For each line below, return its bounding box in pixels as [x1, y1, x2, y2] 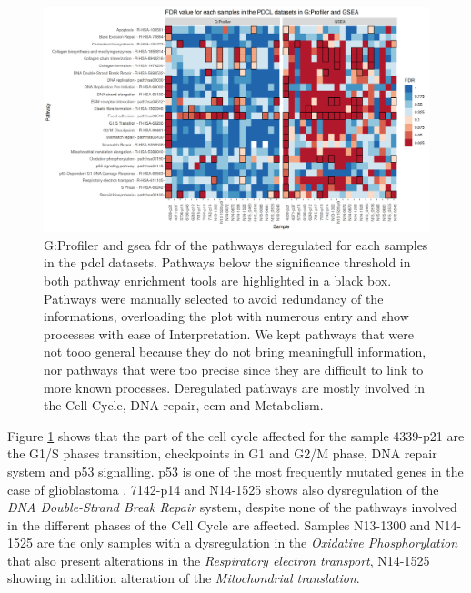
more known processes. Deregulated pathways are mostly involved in [44, 377, 426, 397]
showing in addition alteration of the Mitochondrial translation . [7, 568, 360, 588]
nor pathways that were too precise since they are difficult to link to [44, 359, 424, 378]
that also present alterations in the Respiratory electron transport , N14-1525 [7, 550, 430, 569]
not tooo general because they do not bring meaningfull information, [44, 342, 426, 361]
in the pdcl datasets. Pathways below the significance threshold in [44, 253, 411, 272]
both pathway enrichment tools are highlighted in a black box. [44, 270, 392, 289]
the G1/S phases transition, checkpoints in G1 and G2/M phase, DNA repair [7, 444, 437, 463]
